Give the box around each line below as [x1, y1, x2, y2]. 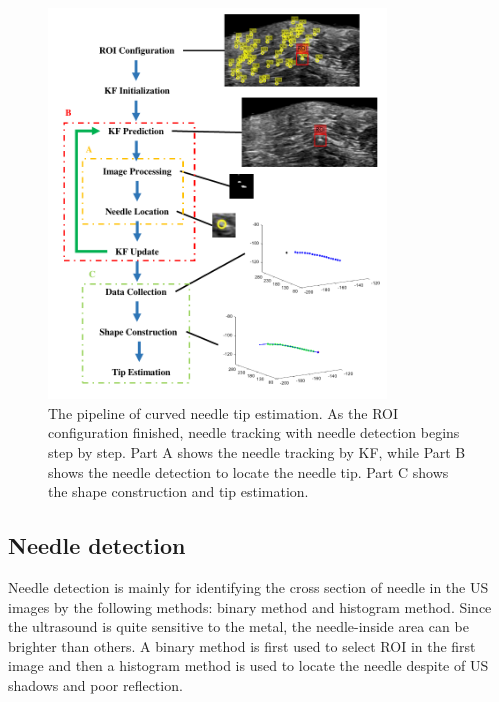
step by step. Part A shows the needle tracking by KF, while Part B [48, 442, 466, 463]
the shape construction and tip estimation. [48, 481, 309, 502]
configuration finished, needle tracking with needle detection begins [48, 422, 460, 443]
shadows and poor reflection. [8, 675, 183, 696]
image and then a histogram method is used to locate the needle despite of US [8, 655, 489, 676]
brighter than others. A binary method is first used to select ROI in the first [8, 635, 476, 656]
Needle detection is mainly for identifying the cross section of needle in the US [8, 577, 489, 598]
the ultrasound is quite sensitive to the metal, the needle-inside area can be [8, 616, 469, 637]
